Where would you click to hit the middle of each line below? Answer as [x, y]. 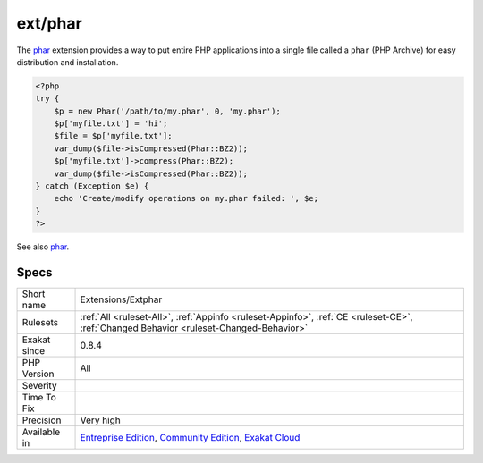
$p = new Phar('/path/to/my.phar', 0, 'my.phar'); [167, 111]
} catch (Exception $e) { [92, 186]
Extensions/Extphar [121, 299]
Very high [100, 420]
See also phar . [43, 247]
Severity [39, 386]
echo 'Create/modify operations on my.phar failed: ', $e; [186, 198]
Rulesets [40, 323]
